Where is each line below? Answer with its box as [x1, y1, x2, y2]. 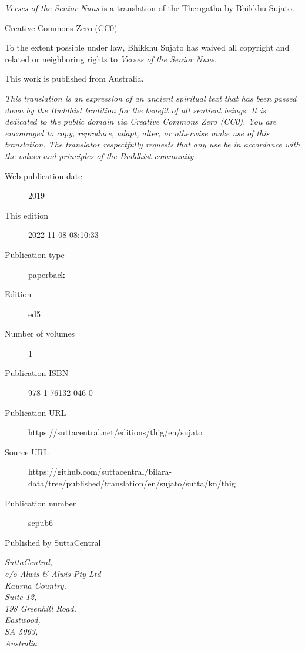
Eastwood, [5, 613, 41, 626]
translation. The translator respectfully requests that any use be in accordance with [5, 138, 300, 150]
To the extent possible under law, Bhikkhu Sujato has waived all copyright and [5, 41, 290, 53]
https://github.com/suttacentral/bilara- [28, 465, 172, 478]
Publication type [5, 248, 65, 260]
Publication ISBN [5, 367, 69, 379]
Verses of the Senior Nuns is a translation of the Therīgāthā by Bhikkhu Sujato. [5, 2, 294, 14]
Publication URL [5, 406, 66, 418]
